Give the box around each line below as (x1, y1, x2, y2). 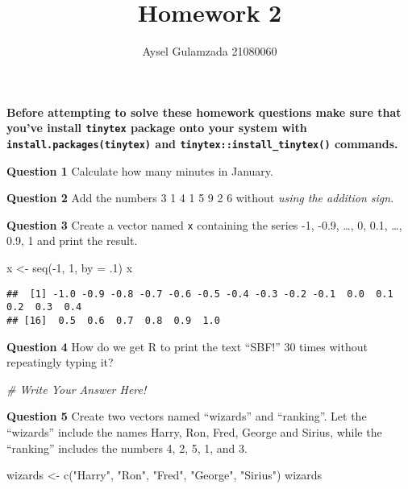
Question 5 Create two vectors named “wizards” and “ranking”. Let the (6, 408, 367, 425)
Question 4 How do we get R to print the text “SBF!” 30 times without (6, 338, 368, 354)
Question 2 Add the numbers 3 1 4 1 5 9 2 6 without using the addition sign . (6, 189, 394, 206)
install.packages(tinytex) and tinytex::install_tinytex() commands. (6, 135, 398, 151)
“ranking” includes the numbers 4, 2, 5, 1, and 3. (6, 439, 248, 456)
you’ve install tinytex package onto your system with (6, 119, 307, 136)
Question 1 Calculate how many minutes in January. (6, 162, 273, 179)
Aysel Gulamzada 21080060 (142, 43, 277, 60)
